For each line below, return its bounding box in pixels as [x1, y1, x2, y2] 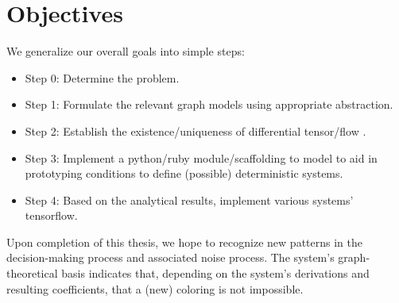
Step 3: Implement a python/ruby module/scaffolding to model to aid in [25, 149, 378, 166]
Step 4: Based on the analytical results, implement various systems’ [25, 191, 354, 208]
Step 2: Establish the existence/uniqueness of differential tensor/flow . [25, 122, 366, 139]
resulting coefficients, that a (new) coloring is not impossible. [6, 280, 304, 297]
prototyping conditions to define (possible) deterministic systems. [25, 165, 343, 182]
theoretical [6, 265, 58, 282]
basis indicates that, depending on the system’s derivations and [61, 265, 370, 282]
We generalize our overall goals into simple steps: [6, 43, 245, 59]
